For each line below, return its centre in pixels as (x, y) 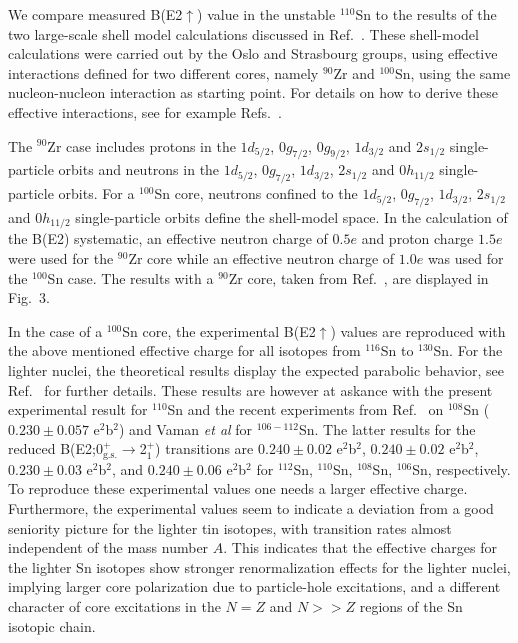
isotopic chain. (52, 625)
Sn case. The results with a (130, 277)
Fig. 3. (29, 297)
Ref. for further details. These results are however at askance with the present (250, 389)
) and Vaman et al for (186, 428)
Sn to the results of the (426, 14)
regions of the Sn (411, 605)
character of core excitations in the (114, 605)
